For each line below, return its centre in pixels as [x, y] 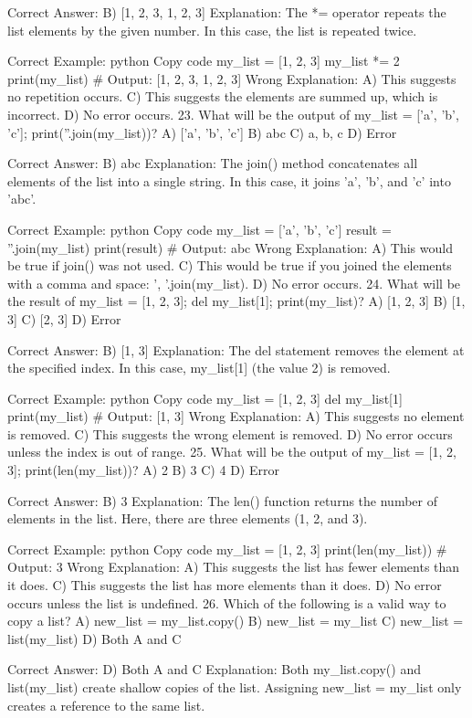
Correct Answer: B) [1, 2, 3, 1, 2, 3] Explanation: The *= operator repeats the [227, 12]
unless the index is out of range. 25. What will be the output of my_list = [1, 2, [232, 452]
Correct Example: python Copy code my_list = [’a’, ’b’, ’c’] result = [199, 229]
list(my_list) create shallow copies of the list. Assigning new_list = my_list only [235, 687]
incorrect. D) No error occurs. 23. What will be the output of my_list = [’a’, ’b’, [233, 114]
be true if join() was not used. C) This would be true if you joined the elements [230, 265]
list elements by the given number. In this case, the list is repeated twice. [212, 30]
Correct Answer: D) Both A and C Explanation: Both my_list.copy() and [214, 669]
